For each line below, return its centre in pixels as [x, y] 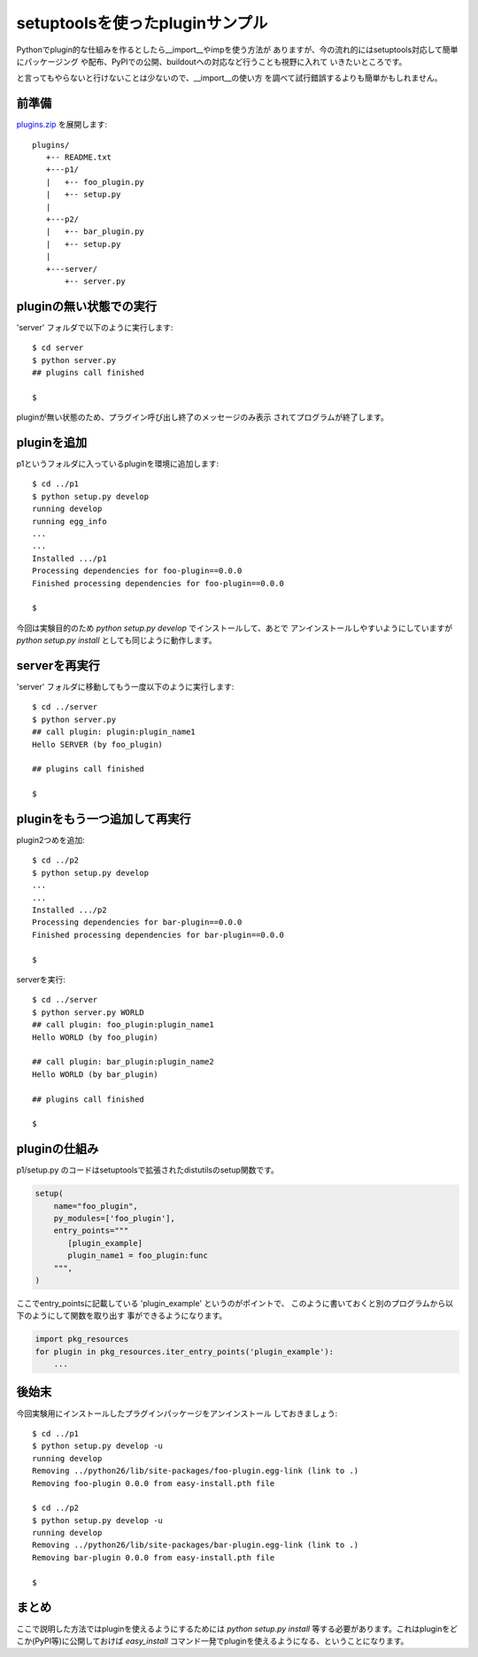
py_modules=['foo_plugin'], [115, 1218]
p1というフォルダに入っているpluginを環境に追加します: [118, 464]
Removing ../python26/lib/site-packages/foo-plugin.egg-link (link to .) [196, 1471]
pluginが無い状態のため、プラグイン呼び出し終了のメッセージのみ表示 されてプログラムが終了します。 [202, 417]
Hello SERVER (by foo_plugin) [98, 744]
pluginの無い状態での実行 [87, 306]
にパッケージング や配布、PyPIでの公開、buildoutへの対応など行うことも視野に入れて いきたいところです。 [212, 61]
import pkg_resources [82, 1339]
